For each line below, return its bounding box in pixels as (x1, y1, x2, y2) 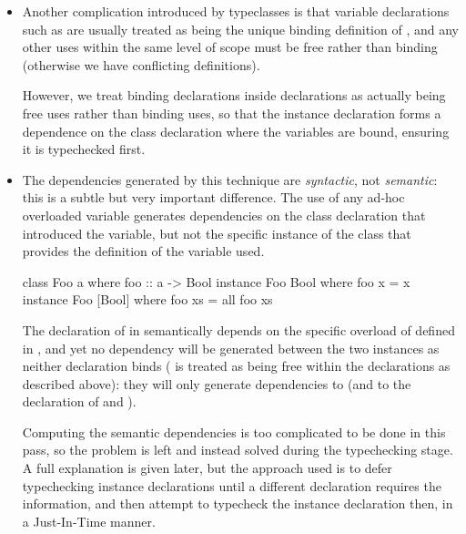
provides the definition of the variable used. (22, 241, 265, 261)
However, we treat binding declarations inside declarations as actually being (22, 86, 446, 105)
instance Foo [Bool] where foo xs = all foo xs (22, 290, 273, 309)
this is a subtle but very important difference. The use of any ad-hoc (22, 188, 405, 207)
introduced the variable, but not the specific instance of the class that (22, 223, 411, 242)
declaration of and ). (22, 392, 137, 411)
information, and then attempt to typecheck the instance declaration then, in (22, 494, 453, 513)
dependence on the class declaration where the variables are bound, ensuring (22, 121, 450, 140)
